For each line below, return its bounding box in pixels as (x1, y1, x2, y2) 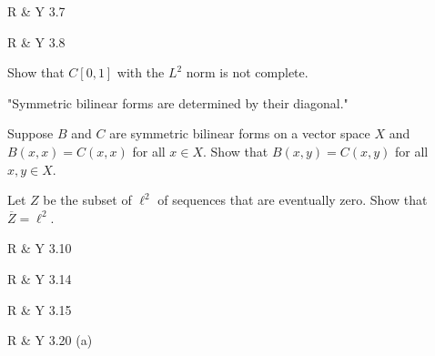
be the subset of (43, 190, 132, 209)
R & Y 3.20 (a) (7, 331, 93, 350)
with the (116, 63, 165, 82)
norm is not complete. (186, 63, 309, 82)
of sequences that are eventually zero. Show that (157, 190, 428, 209)
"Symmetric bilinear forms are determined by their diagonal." (7, 93, 349, 112)
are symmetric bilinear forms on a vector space (109, 124, 370, 143)
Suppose (7, 124, 54, 143)
